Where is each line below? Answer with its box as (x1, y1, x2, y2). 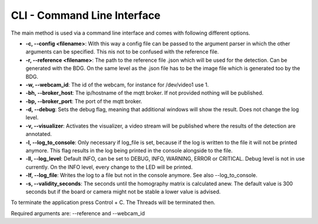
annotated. (25, 131, 52, 138)
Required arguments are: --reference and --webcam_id (11, 209, 145, 217)
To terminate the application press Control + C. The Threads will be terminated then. (11, 199, 216, 206)
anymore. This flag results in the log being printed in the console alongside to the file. (25, 147, 233, 154)
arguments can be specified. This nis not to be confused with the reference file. (25, 48, 219, 55)
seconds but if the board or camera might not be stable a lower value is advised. (25, 188, 221, 195)
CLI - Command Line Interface (11, 9, 161, 22)
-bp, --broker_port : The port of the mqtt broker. (25, 98, 143, 105)
